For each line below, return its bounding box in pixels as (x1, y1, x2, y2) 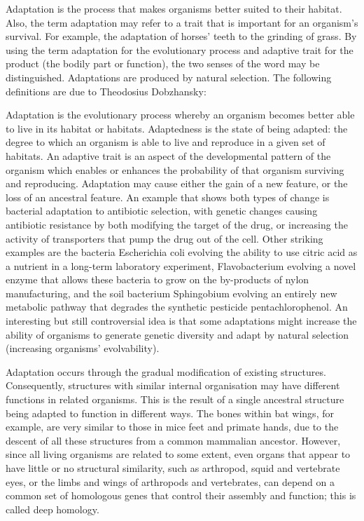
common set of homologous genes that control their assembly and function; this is (6, 488, 356, 503)
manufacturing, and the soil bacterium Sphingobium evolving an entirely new (6, 285, 337, 300)
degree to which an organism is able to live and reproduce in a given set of (6, 135, 325, 149)
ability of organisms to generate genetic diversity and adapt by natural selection (6, 327, 349, 341)
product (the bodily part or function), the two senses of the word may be (6, 56, 320, 71)
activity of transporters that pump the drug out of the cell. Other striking (6, 231, 323, 245)
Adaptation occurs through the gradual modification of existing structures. (6, 364, 326, 379)
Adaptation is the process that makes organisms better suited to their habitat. (6, 1, 342, 15)
